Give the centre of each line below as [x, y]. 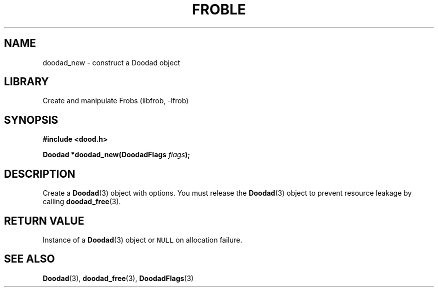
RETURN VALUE [44, 221]
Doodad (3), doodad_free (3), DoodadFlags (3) [118, 278]
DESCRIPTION [40, 174]
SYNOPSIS [31, 120]
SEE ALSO [29, 259]
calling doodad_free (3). [82, 202]
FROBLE [219, 9]
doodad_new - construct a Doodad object [111, 62]
